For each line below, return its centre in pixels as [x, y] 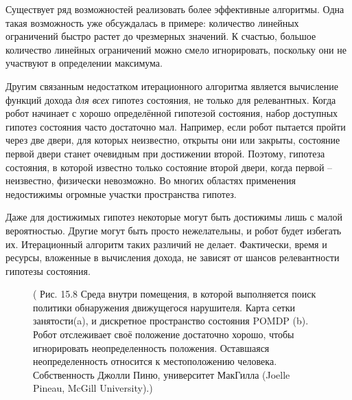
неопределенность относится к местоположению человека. [155, 361]
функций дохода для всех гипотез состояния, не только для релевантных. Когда [171, 99]
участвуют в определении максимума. [84, 63]
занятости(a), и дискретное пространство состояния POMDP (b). [171, 321]
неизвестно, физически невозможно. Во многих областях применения [151, 180]
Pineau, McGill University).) [93, 388]
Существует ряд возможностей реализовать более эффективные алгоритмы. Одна [175, 9]
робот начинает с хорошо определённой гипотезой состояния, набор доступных [172, 113]
